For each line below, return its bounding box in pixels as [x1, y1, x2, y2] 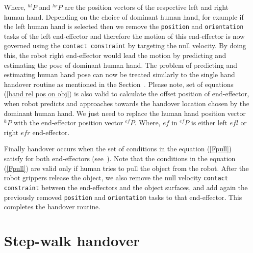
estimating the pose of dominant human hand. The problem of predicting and [4, 59, 237, 70]
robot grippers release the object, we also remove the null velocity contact [4, 172, 228, 183]
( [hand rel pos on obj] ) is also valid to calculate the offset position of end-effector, [4, 88, 249, 99]
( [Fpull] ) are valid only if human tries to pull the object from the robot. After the [4, 163, 249, 173]
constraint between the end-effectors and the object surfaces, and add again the [4, 182, 248, 192]
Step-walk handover [4, 230, 140, 250]
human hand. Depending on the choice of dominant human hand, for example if [4, 11, 244, 22]
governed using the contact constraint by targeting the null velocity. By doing [4, 40, 247, 51]
